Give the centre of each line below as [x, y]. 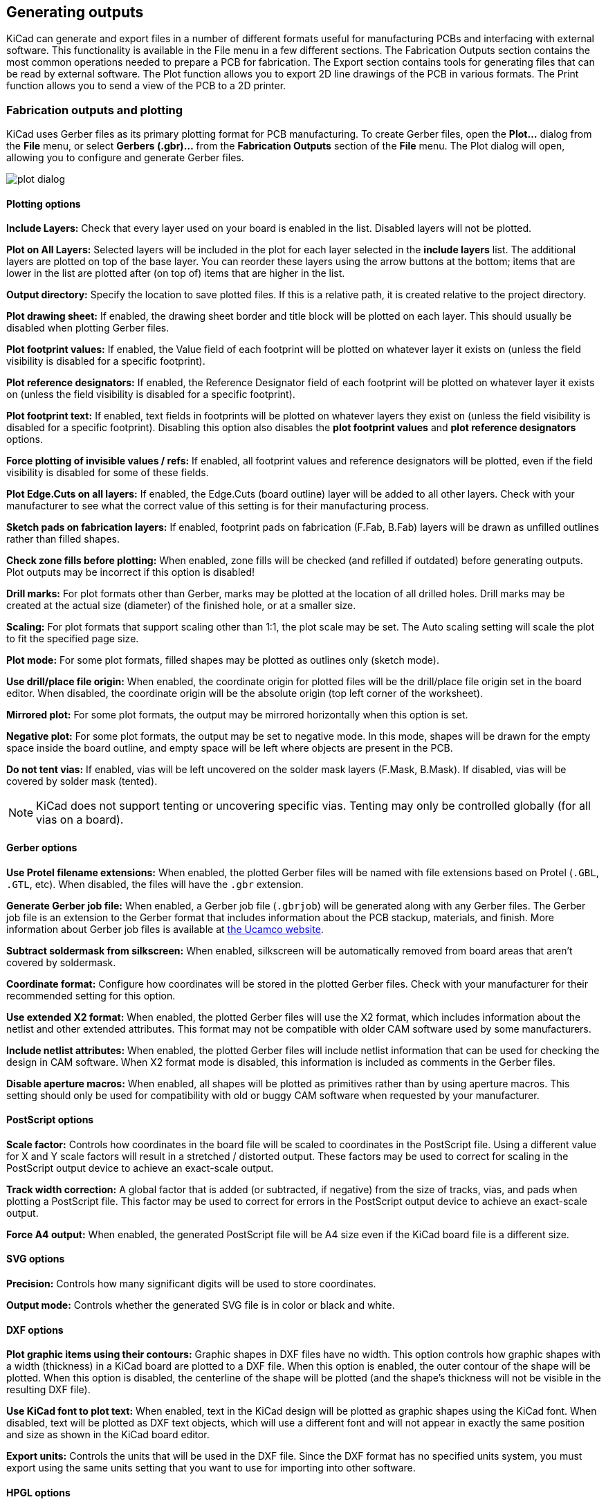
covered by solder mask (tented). [82, 781]
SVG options [36, 1259]
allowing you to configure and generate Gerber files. [125, 158]
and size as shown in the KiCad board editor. [108, 1435]
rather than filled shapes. [63, 539]
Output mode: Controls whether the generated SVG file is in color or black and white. [201, 1305]
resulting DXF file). [48, 1390]
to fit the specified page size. [73, 639]
